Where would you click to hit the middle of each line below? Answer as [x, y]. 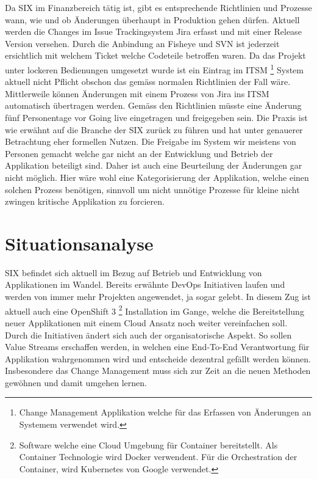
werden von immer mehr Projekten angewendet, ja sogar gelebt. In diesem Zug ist [158, 297]
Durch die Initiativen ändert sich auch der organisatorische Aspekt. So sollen [148, 335]
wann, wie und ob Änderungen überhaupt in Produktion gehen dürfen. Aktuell [152, 19]
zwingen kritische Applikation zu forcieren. [85, 201]
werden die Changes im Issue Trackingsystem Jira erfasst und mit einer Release [153, 31]
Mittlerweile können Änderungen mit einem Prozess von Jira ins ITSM [137, 93]
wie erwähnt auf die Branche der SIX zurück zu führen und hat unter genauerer [154, 129]
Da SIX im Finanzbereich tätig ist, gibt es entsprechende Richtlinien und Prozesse [158, 7]
